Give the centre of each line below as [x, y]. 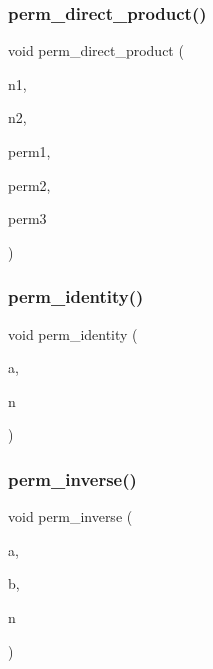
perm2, [29, 184]
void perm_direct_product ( [96, 50]
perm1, [29, 151]
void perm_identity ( [73, 333]
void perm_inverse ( [70, 516]
